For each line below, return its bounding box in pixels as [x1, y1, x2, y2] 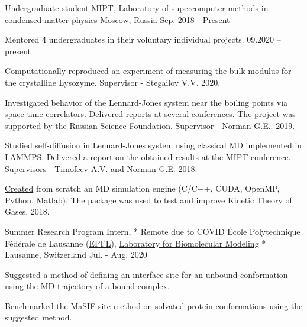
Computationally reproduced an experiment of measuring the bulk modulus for [5, 64, 292, 77]
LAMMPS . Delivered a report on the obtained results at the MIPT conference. [5, 150, 291, 163]
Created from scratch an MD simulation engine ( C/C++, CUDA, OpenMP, [5, 182, 280, 195]
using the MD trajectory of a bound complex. [5, 280, 170, 292]
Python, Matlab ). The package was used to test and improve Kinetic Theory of [5, 193, 292, 206]
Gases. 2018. [5, 205, 50, 218]
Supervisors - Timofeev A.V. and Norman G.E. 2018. [5, 162, 198, 174]
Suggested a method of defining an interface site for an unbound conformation [5, 268, 288, 280]
